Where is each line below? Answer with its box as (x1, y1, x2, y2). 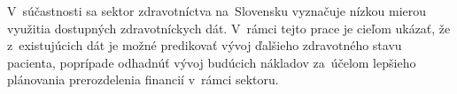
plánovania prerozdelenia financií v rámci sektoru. (7, 70, 279, 89)
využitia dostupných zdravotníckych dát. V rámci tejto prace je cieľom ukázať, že (7, 18, 451, 37)
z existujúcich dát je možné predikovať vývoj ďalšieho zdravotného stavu (7, 36, 402, 54)
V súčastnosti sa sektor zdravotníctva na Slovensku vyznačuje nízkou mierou (7, 2, 427, 19)
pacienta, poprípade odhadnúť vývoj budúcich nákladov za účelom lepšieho (7, 53, 416, 71)
